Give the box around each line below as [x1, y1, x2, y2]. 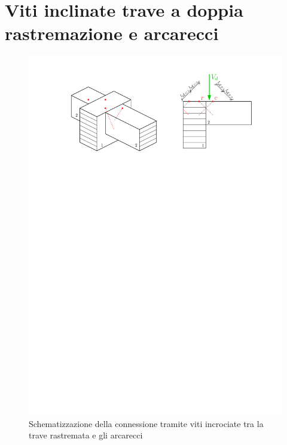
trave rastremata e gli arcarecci [29, 429, 143, 441]
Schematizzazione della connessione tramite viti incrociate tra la [29, 417, 264, 429]
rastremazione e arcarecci [5, 21, 219, 45]
